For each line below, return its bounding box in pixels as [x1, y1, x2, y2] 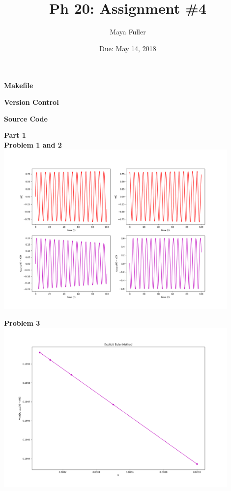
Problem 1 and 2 [4, 139, 62, 150]
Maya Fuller [110, 27, 146, 37]
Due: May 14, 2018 [99, 43, 156, 53]
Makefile [4, 80, 33, 91]
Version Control [4, 96, 59, 107]
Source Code [4, 113, 48, 123]
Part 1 [4, 130, 26, 140]
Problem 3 [4, 317, 40, 328]
